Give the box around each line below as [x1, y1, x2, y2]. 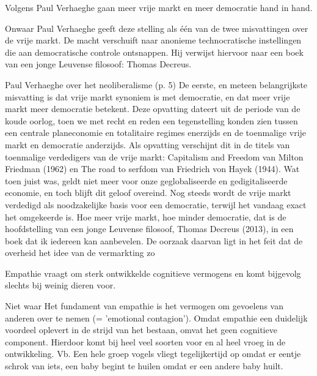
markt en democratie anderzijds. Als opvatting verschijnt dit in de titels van [5, 138, 290, 151]
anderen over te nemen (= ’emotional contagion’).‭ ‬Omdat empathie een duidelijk [5, 311, 308, 324]
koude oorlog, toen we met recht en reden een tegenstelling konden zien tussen [5, 114, 298, 127]
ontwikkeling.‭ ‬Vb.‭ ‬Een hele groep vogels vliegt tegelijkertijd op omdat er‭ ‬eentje [5, 347, 301, 360]
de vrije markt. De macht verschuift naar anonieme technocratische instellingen [5, 34, 302, 47]
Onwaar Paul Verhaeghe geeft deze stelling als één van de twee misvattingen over [5, 21, 308, 34]
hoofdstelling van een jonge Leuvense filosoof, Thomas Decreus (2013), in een [5, 222, 294, 235]
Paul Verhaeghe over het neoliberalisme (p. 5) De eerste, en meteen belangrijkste [5, 78, 308, 91]
